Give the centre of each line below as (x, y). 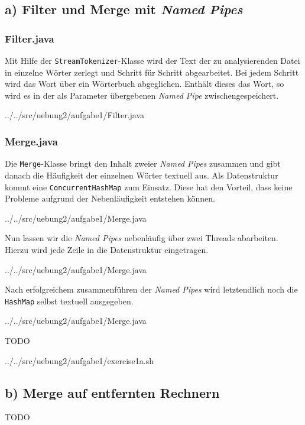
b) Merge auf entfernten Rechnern (112, 392)
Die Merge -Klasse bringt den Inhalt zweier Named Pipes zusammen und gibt (143, 163)
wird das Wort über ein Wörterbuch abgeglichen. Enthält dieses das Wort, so (145, 84)
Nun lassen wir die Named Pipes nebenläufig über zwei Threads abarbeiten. (142, 238)
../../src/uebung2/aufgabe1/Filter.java (75, 115)
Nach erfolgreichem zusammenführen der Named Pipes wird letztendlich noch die (151, 289)
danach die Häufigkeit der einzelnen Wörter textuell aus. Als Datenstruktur (142, 175)
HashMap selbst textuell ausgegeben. (69, 301)
